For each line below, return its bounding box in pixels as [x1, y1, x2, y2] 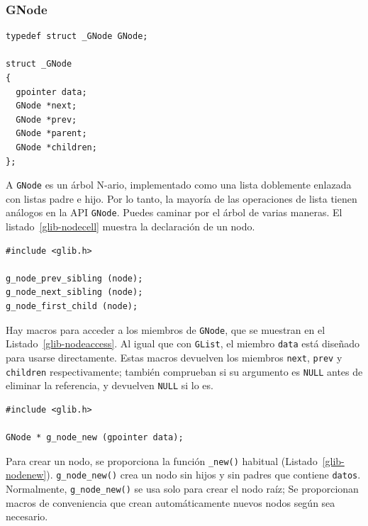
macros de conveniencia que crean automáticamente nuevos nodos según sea [6, 495, 335, 510]
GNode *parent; [16, 128, 87, 139]
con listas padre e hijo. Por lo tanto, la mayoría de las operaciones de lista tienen [6, 191, 357, 206]
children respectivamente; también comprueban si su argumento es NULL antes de [6, 364, 363, 379]
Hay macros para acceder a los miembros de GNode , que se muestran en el [6, 322, 325, 337]
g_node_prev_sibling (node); [6, 273, 143, 284]
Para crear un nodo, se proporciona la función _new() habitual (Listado [6, 453, 318, 468]
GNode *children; [16, 142, 97, 152]
